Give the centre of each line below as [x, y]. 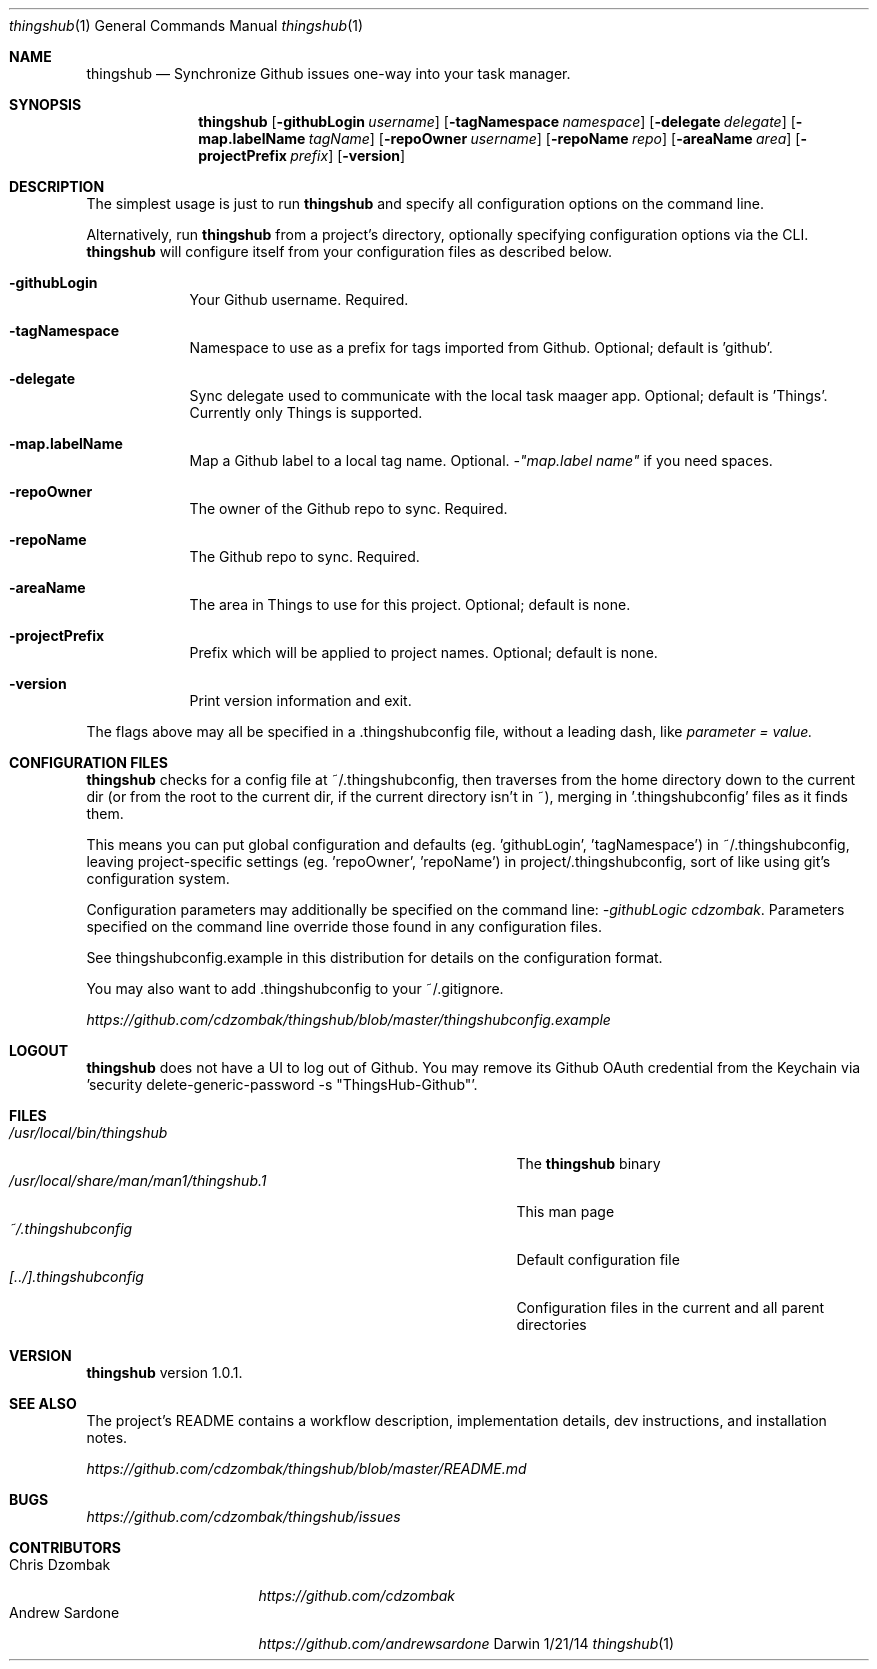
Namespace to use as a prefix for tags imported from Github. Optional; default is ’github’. [481, 347]
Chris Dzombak [60, 1564]
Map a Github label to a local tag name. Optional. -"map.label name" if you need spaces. [481, 460]
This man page [565, 1211]
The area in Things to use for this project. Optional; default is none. [410, 604]
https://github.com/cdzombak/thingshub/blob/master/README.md [306, 1468]
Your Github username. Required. [299, 299]
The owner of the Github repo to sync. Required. [348, 508]
